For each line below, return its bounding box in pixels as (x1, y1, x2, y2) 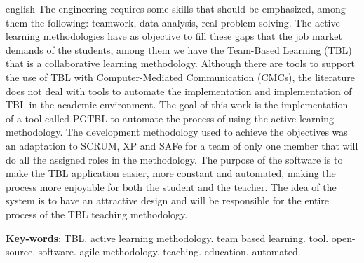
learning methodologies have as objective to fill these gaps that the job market (6, 29, 342, 43)
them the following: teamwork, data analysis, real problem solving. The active (6, 15, 340, 29)
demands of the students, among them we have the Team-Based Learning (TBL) (6, 42, 352, 57)
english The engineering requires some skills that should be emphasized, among (6, 1, 346, 15)
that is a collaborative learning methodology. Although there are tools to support (6, 56, 355, 71)
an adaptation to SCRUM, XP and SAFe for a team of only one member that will (6, 138, 358, 152)
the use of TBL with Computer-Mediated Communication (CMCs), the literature (6, 69, 356, 84)
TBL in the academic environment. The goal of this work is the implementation (6, 97, 349, 112)
